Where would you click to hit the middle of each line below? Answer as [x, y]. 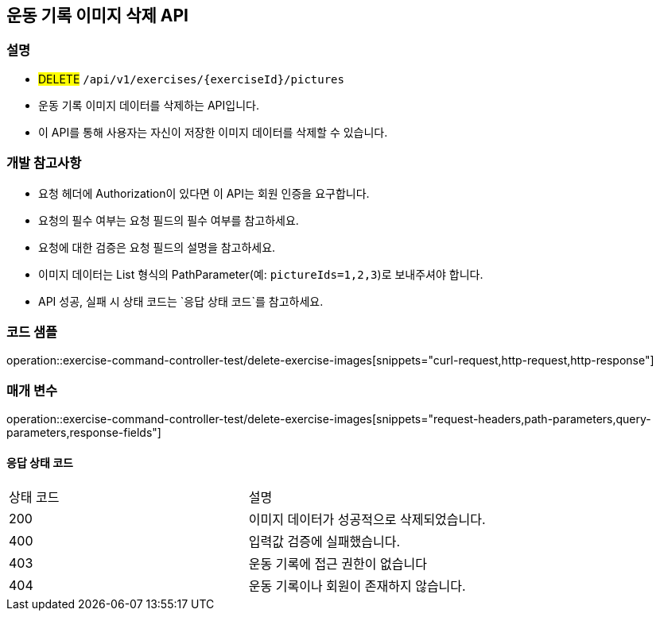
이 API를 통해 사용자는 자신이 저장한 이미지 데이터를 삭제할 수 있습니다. [213, 132]
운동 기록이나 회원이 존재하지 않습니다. [357, 586]
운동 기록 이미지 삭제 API [97, 15]
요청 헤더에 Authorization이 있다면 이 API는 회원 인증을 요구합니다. [204, 193]
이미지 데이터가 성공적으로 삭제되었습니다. [367, 520]
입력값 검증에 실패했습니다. [324, 542]
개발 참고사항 [44, 163]
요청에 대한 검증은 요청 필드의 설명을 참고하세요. [157, 247]
